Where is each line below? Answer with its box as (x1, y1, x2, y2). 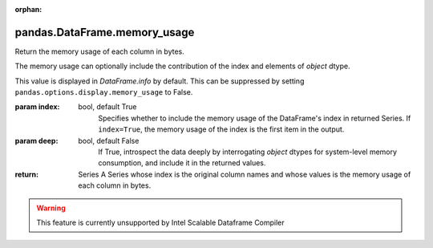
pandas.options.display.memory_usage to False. (14, 87, 193, 97)
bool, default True (78, 102, 137, 112)
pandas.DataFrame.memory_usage (14, 25, 195, 39)
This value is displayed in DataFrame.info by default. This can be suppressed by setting (14, 76, 305, 86)
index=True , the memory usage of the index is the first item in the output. (98, 124, 345, 134)
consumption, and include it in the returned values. (98, 158, 266, 168)
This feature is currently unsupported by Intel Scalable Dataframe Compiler (36, 218, 285, 227)
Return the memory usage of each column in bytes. (14, 47, 184, 56)
